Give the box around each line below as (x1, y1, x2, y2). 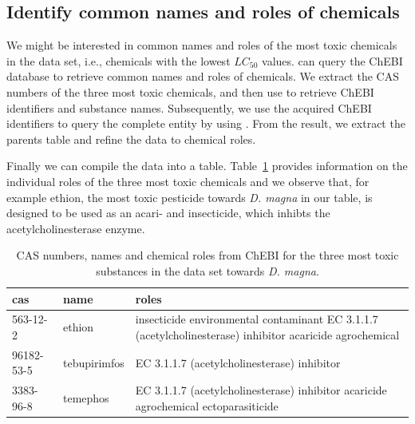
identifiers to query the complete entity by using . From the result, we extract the (6, 115, 405, 132)
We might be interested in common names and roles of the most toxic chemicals (6, 37, 397, 53)
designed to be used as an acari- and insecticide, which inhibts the (6, 204, 330, 221)
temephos (63, 390, 109, 406)
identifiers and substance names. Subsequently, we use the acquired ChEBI (6, 99, 372, 116)
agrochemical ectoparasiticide (135, 397, 279, 414)
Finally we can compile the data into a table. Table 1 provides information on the (6, 157, 408, 174)
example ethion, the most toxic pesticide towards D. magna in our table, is (6, 188, 373, 205)
